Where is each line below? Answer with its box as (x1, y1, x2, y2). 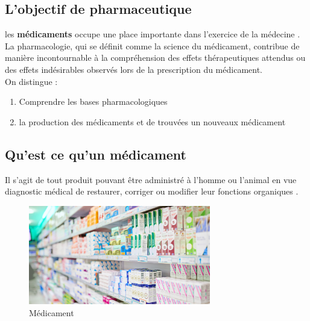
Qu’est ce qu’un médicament (5, 145, 186, 163)
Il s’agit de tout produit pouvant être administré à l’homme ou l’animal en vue (5, 173, 297, 185)
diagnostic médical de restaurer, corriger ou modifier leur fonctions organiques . (5, 185, 299, 198)
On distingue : (5, 75, 58, 87)
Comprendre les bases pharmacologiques (19, 95, 168, 108)
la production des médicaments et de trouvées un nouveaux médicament (19, 115, 286, 128)
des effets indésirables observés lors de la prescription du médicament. (5, 63, 262, 75)
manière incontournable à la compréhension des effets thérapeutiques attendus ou (5, 51, 306, 64)
